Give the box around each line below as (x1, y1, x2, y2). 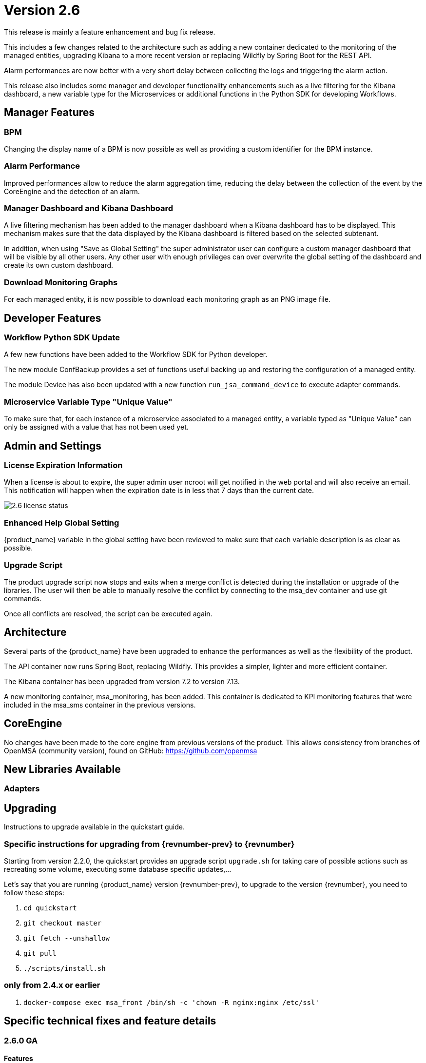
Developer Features (4, 312, 101, 324)
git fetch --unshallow (23, 934, 110, 943)
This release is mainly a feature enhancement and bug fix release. (4, 27, 215, 36)
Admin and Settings (4, 439, 102, 452)
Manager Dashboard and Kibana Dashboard (4, 203, 174, 214)
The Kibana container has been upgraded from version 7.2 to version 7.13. (4, 677, 240, 686)
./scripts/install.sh (23, 965, 106, 973)
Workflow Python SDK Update (4, 333, 120, 343)
